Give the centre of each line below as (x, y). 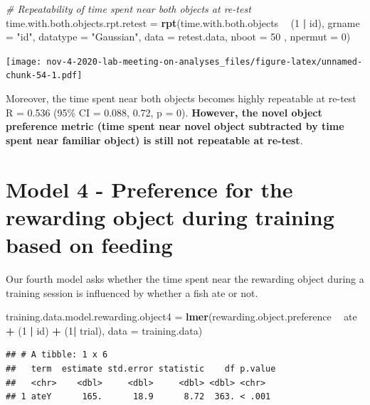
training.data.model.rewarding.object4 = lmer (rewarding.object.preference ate (181, 317)
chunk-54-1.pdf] (44, 76)
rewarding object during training (170, 216)
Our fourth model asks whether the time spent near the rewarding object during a (185, 278)
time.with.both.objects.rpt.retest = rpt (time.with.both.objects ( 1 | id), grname (183, 22)
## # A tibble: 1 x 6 (57, 355)
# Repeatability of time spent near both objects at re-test (128, 9)
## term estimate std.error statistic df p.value (141, 368)
